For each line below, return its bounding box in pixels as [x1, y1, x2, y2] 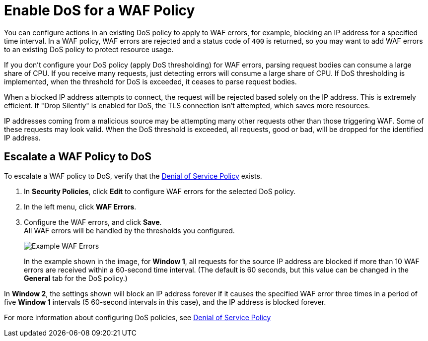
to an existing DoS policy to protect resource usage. [4, 45, 174, 54]
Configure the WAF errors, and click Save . [24, 217, 162, 226]
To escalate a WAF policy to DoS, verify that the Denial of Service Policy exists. [4, 171, 262, 180]
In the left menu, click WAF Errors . [24, 202, 137, 211]
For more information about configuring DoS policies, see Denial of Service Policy [4, 313, 271, 322]
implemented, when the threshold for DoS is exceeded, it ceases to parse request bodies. [4, 77, 297, 86]
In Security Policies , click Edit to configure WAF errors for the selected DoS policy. [24, 187, 296, 196]
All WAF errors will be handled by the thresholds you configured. [24, 226, 235, 235]
